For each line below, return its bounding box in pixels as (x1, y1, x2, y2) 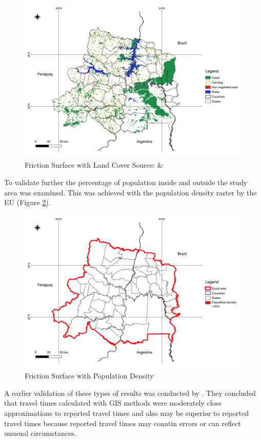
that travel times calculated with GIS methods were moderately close (4, 397, 222, 408)
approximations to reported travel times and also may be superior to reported (4, 407, 249, 418)
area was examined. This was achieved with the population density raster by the (4, 187, 257, 197)
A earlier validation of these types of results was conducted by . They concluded (4, 387, 256, 398)
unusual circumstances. (4, 428, 76, 438)
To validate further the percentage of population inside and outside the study (4, 176, 248, 187)
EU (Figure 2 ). (4, 197, 51, 208)
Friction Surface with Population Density (25, 370, 154, 381)
